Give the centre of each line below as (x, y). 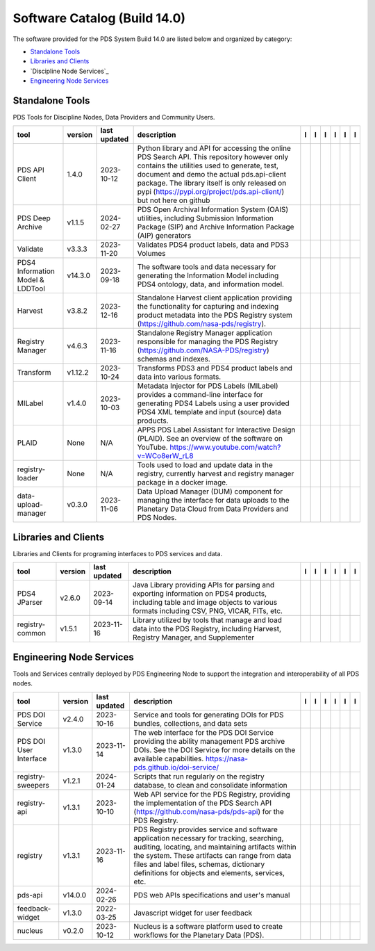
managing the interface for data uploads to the (213, 501)
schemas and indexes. (174, 359)
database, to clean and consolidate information (210, 785)
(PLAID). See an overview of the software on (210, 439)
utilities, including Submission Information (205, 218)
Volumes (151, 254)
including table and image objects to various (205, 603)
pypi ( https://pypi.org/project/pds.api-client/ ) (211, 192)
